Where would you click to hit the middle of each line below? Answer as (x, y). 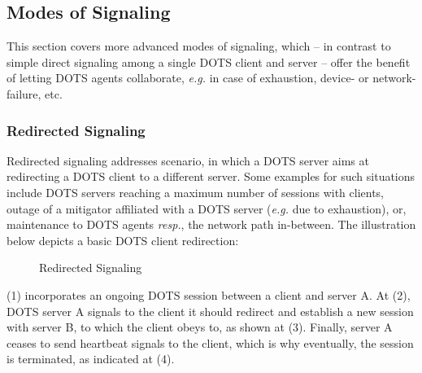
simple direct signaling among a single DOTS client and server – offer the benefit (209, 61)
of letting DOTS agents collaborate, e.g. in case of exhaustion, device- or (188, 78)
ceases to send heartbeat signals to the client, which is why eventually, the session (210, 342)
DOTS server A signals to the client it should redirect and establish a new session (210, 311)
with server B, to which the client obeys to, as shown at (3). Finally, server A (200, 327)
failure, (24, 93)
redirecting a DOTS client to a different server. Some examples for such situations (211, 176)
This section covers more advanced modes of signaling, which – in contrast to (199, 46)
